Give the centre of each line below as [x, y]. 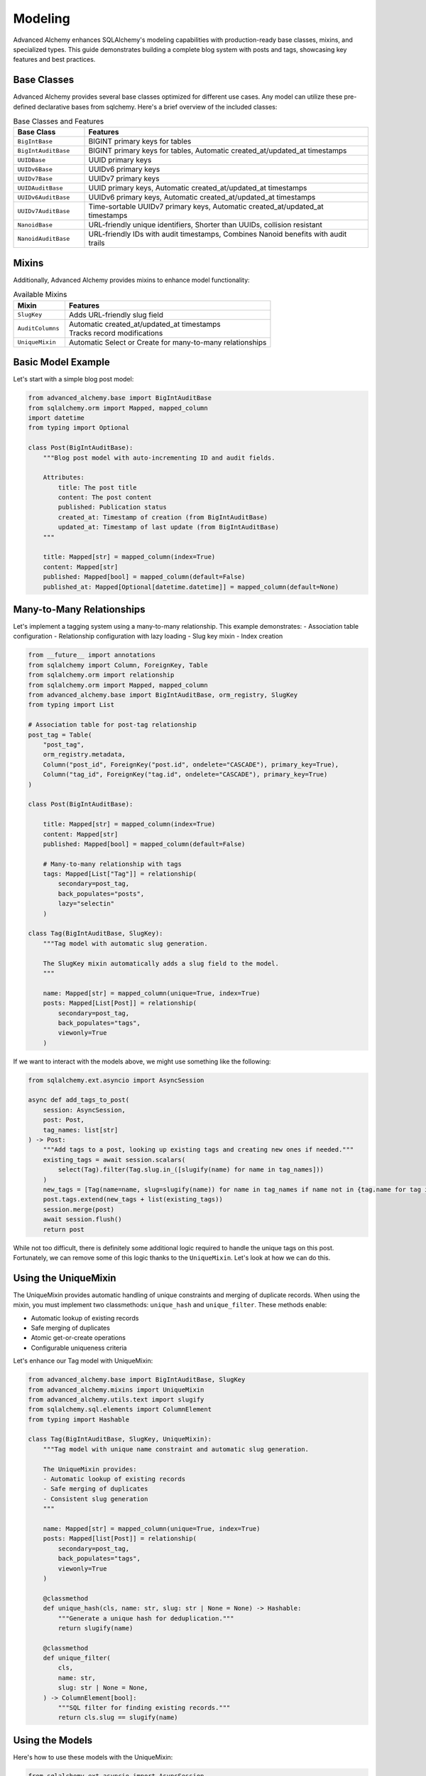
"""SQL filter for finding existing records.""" [144, 1708]
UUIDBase [32, 160]
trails [97, 243]
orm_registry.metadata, [84, 754]
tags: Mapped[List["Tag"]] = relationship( [120, 874]
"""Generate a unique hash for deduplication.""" [146, 1618]
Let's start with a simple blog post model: [73, 379]
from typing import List [71, 705]
